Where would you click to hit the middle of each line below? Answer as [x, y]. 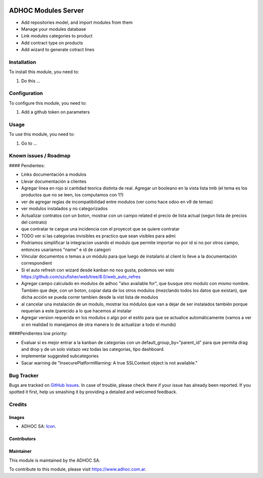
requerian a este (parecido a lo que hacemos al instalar [76, 311]
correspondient [37, 263]
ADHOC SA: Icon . [39, 426]
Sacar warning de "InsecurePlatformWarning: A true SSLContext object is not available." [109, 363]
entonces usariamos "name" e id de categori [66, 249]
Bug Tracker [24, 375]
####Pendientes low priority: [38, 333]
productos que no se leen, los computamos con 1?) [72, 195]
